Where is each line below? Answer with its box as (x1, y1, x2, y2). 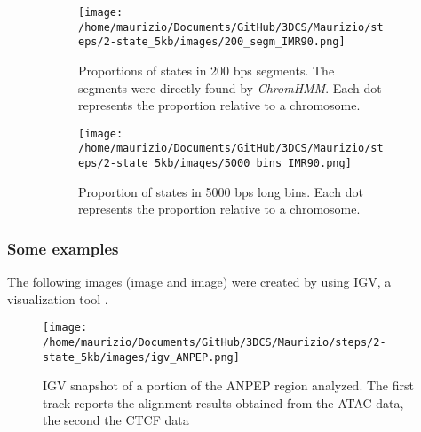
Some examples (7, 237, 119, 259)
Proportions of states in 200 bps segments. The (78, 60, 335, 79)
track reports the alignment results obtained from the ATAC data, (43, 393, 404, 412)
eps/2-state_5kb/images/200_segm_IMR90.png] (78, 35, 346, 49)
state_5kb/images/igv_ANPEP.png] (43, 350, 240, 364)
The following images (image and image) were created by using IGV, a (7, 272, 392, 291)
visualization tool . (7, 289, 108, 308)
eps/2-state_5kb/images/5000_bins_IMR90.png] (78, 157, 352, 170)
